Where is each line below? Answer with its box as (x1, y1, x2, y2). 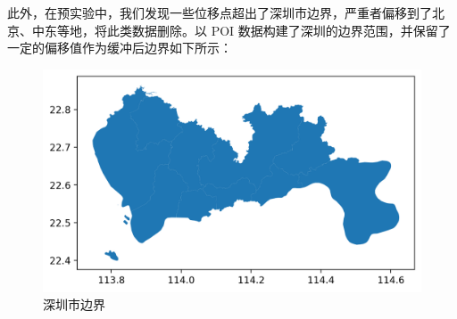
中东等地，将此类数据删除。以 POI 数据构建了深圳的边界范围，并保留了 (31, 20, 451, 39)
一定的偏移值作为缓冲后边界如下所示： (7, 38, 232, 57)
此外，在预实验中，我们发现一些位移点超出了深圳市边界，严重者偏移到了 (7, 4, 432, 21)
